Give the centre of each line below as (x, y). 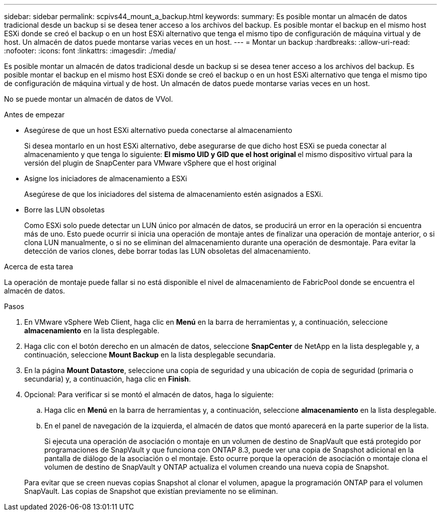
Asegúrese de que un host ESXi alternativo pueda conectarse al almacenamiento (158, 130)
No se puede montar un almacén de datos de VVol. (89, 99)
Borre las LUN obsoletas (64, 210)
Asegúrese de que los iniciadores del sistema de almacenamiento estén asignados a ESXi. (174, 194)
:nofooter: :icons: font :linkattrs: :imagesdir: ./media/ (90, 51)
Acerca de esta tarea (39, 267)
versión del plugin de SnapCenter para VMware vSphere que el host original (150, 163)
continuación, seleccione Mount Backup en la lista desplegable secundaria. (150, 355)
